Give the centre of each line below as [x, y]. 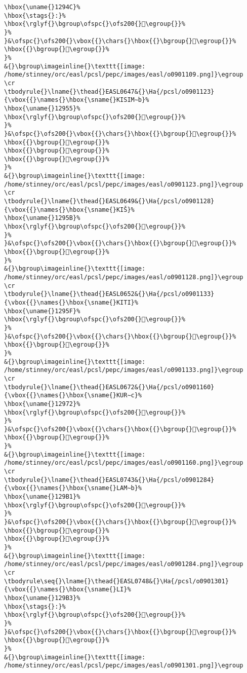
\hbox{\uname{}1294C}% [42, 7]
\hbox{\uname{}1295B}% [42, 218]
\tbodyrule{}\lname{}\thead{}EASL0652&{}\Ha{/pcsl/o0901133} [109, 294]
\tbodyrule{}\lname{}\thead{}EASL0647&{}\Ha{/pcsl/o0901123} [109, 91]
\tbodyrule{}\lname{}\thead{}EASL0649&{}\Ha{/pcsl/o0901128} [109, 201]
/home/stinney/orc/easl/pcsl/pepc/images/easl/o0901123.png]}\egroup [124, 184]
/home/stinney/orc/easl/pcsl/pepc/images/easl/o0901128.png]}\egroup [124, 277]
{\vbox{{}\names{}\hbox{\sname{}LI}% [68, 590]
